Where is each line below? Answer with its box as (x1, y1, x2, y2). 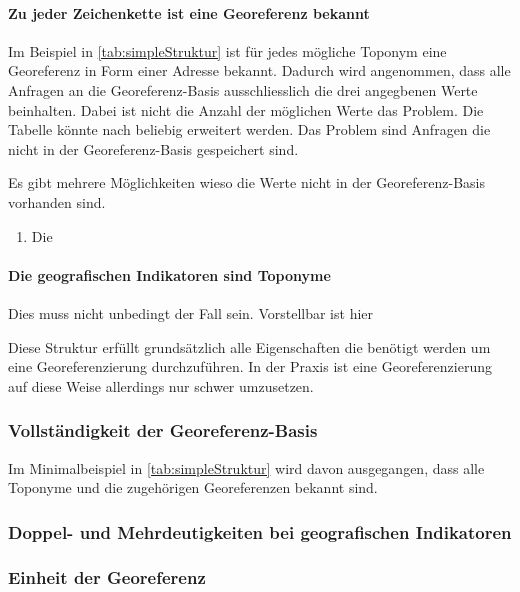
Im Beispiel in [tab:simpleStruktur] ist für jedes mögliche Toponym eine (8, 40, 447, 61)
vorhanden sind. (8, 191, 106, 212)
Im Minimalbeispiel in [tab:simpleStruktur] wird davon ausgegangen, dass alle (8, 457, 485, 478)
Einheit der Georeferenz (8, 565, 206, 590)
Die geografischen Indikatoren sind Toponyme (8, 264, 331, 285)
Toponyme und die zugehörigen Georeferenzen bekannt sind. (8, 477, 378, 498)
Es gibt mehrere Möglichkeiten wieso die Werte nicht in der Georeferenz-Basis (8, 172, 485, 193)
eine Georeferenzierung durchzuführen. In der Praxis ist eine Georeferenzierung (8, 356, 492, 377)
